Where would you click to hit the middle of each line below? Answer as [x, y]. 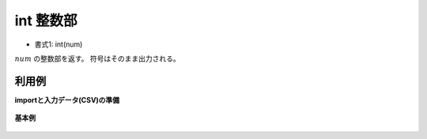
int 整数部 [46, 21]
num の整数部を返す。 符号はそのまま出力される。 [98, 58]
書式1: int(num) [59, 44]
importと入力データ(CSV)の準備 [67, 100]
